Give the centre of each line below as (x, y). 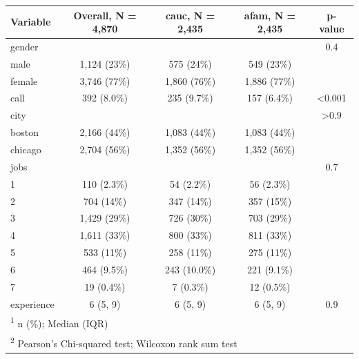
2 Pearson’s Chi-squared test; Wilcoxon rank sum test (124, 342)
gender (25, 46)
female (24, 80)
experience (32, 303)
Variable (31, 22)
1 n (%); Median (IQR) (59, 322)
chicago (26, 149)
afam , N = (270, 15)
